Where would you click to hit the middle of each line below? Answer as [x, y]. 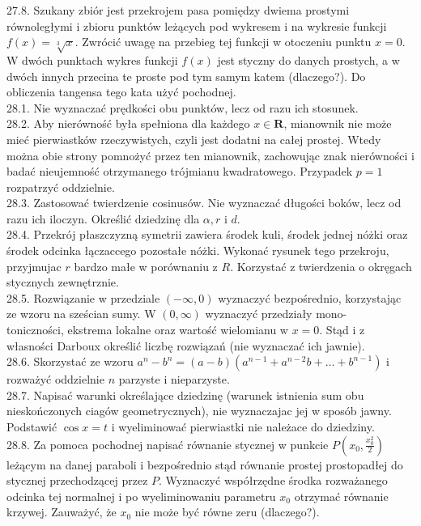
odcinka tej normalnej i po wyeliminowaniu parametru [141, 496]
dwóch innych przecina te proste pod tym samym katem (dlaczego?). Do [186, 76]
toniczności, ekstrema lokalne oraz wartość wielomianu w [147, 330]
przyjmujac [34, 266]
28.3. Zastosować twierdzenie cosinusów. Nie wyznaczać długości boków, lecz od [204, 203]
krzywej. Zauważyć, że [62, 512]
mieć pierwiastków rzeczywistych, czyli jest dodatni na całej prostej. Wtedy [194, 139]
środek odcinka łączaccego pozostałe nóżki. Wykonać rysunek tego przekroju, [198, 250]
